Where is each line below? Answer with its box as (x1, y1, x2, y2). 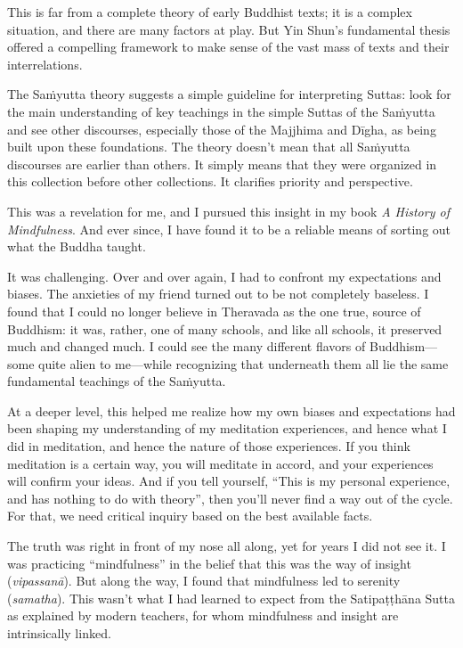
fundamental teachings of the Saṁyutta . (7, 372, 226, 390)
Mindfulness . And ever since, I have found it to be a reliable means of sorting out (7, 219, 451, 238)
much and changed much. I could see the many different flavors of (7, 337, 366, 356)
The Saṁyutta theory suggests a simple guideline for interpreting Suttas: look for (7, 85, 451, 103)
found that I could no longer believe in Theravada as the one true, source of (7, 301, 421, 320)
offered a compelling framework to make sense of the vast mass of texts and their (7, 37, 450, 56)
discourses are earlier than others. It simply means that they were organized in (7, 154, 437, 173)
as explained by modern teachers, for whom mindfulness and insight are (7, 606, 399, 625)
